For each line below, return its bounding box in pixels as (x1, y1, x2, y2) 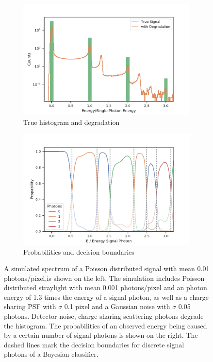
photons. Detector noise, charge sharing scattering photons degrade (4, 311, 204, 321)
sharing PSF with (4, 301, 56, 311)
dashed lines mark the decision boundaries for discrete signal (4, 339, 184, 349)
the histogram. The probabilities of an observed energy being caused (4, 320, 207, 330)
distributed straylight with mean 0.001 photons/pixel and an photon (4, 282, 207, 293)
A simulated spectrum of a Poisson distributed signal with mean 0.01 (4, 263, 210, 274)
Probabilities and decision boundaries (23, 247, 134, 257)
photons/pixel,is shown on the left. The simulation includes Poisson (4, 273, 205, 283)
